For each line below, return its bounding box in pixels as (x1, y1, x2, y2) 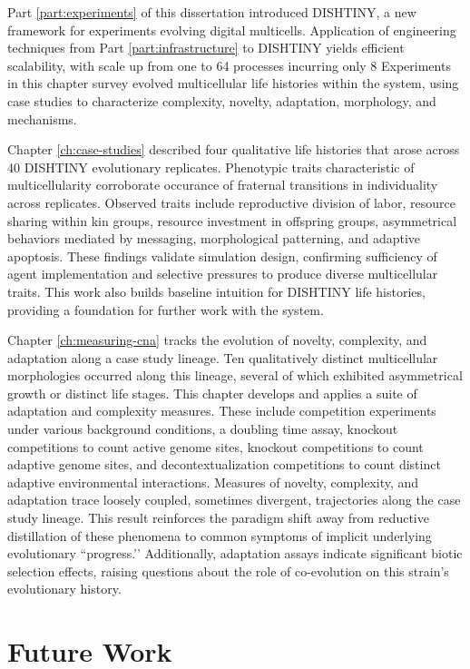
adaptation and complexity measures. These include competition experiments (7, 401, 436, 420)
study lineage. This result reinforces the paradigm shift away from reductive (7, 508, 429, 527)
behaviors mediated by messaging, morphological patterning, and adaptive (7, 229, 420, 248)
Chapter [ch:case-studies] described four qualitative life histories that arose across (7, 140, 460, 159)
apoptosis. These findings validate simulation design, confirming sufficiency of (7, 246, 437, 265)
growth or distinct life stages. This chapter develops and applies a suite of (7, 383, 417, 402)
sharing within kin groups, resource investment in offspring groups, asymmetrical (7, 211, 457, 230)
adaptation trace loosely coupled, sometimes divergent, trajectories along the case (7, 490, 461, 509)
